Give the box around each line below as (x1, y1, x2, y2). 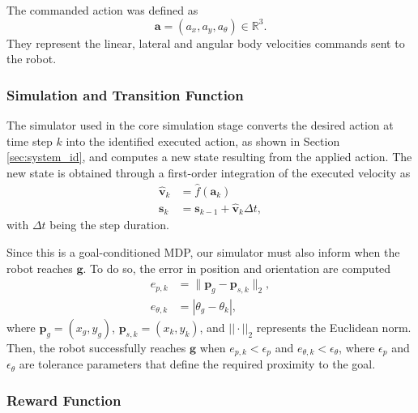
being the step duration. (49, 216, 169, 233)
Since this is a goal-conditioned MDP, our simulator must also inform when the (6, 243, 400, 260)
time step (6, 132, 53, 149)
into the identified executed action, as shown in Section (66, 132, 340, 149)
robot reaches (6, 259, 73, 276)
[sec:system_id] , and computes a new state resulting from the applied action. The (6, 148, 412, 165)
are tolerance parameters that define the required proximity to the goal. (19, 356, 376, 373)
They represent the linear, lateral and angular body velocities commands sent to (6, 34, 405, 51)
